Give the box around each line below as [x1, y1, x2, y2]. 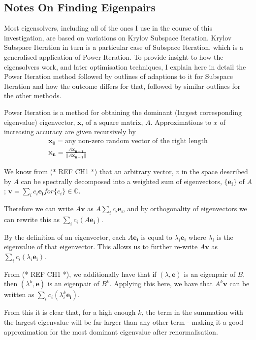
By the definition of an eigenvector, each [4, 231, 126, 242]
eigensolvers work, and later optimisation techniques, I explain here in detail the [4, 61, 246, 72]
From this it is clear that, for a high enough [4, 307, 136, 317]
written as [4, 289, 34, 300]
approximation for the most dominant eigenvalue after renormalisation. [4, 326, 218, 337]
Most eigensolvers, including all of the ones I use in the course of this [4, 23, 212, 33]
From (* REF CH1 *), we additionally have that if [4, 268, 157, 279]
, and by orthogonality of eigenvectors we [123, 203, 247, 214]
